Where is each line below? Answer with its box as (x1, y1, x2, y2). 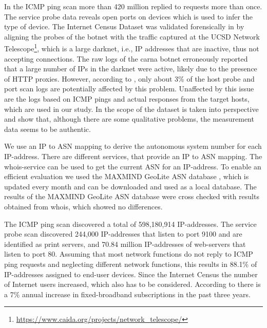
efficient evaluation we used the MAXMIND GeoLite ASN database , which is (4, 171, 249, 182)
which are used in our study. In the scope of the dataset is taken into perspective (4, 103, 259, 114)
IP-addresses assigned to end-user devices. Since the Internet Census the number (4, 268, 258, 279)
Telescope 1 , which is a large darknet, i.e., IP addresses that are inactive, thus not (4, 42, 259, 54)
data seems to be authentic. (4, 123, 91, 134)
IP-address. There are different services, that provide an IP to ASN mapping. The (4, 150, 262, 161)
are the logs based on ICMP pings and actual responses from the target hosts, (4, 93, 250, 104)
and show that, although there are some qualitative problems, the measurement (4, 113, 254, 124)
